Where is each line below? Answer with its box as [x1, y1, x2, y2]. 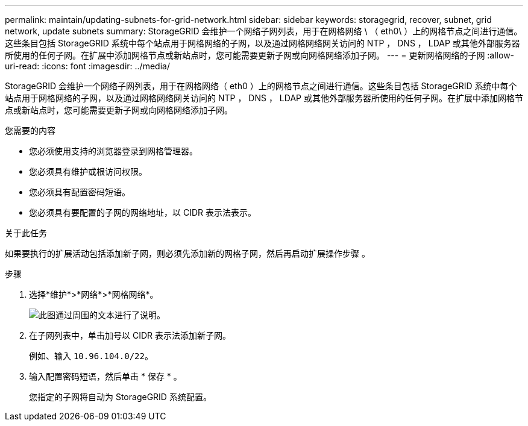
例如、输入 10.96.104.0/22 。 [29, 351, 153, 361]
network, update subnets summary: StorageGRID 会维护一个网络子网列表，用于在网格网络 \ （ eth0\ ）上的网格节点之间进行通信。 [5, 26, 523, 36]
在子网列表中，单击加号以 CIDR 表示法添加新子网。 [29, 330, 231, 340]
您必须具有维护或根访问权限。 [29, 166, 147, 177]
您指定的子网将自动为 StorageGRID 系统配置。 [29, 392, 212, 402]
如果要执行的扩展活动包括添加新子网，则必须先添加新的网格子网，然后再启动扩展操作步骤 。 [5, 248, 370, 258]
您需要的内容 [5, 125, 55, 136]
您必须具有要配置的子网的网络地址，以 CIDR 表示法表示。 [29, 207, 256, 218]
